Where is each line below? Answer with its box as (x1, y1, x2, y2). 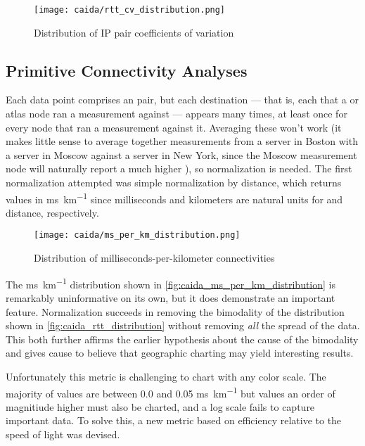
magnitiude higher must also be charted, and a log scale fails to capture (6, 399, 315, 414)
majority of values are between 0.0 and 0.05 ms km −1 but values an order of (6, 383, 335, 400)
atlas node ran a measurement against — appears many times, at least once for (6, 106, 347, 121)
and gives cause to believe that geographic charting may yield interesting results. (6, 345, 354, 360)
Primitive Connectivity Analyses (6, 59, 248, 81)
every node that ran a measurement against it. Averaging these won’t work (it (6, 120, 342, 134)
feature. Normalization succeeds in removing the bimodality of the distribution (6, 304, 345, 319)
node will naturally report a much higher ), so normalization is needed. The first (6, 161, 352, 176)
